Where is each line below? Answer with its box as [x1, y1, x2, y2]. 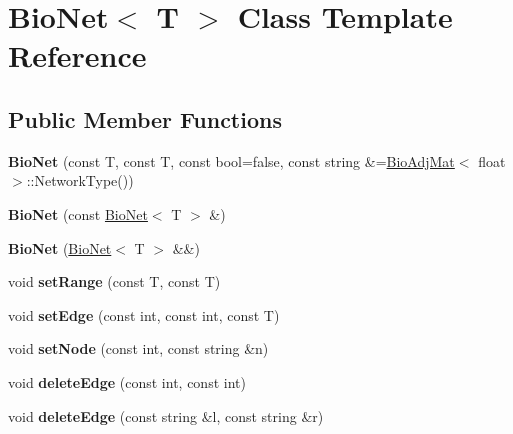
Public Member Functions [8, 103, 282, 134]
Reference [8, 35, 147, 76]
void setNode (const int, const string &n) [8, 338, 269, 359]
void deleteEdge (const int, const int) [8, 371, 246, 392]
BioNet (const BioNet [8, 203, 148, 224]
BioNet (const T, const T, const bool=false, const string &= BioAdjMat [8, 150, 455, 171]
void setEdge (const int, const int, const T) [8, 304, 280, 325]
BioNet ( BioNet [8, 237, 112, 258]
